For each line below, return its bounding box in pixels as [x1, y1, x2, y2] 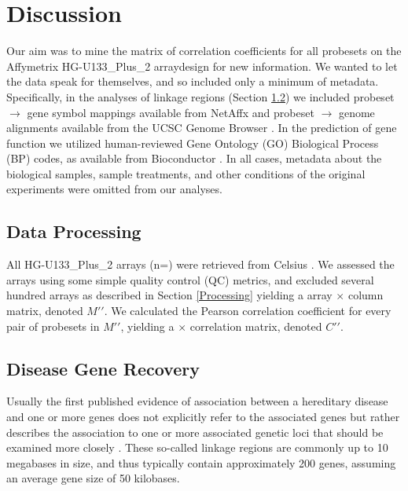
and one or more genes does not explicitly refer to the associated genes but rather [6, 409, 400, 425]
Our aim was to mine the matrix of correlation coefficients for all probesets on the [6, 42, 402, 59]
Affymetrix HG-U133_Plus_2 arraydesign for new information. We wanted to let [6, 57, 398, 74]
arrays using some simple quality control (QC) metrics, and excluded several [6, 271, 374, 288]
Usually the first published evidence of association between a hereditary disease [6, 393, 388, 409]
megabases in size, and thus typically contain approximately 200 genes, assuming [6, 454, 396, 471]
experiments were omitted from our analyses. [6, 181, 222, 197]
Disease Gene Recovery [6, 356, 200, 380]
